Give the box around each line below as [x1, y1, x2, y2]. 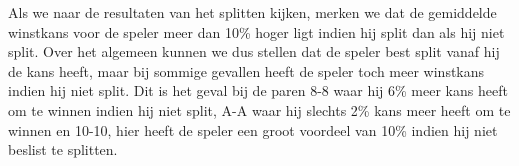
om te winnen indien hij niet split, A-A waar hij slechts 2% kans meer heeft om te [8, 99, 511, 120]
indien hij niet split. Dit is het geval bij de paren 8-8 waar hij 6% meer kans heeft [8, 80, 508, 101]
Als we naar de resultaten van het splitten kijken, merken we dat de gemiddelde [8, 2, 497, 22]
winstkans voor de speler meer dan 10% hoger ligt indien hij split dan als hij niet [8, 21, 505, 42]
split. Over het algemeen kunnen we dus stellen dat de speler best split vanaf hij [8, 41, 500, 62]
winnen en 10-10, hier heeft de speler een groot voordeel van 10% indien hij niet [8, 119, 498, 140]
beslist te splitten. [8, 139, 118, 160]
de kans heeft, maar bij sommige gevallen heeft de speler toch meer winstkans [8, 60, 485, 81]
